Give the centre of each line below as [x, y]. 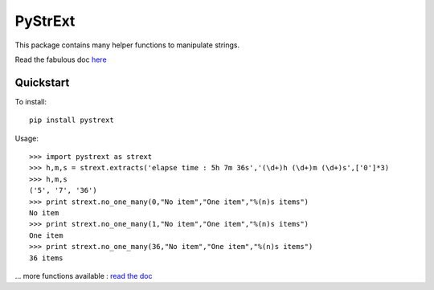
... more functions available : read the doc [84, 276]
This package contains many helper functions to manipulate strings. [127, 45]
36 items [46, 258]
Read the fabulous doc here [61, 59]
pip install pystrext [72, 120]
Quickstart [42, 82]
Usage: [27, 138]
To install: [31, 101]
